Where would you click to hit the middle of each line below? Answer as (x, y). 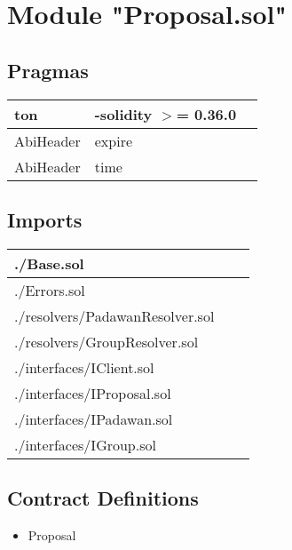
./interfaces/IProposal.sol (93, 393)
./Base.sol (49, 263)
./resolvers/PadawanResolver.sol (114, 315)
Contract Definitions (103, 498)
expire (114, 140)
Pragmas (48, 70)
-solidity (123, 114)
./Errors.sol (50, 290)
